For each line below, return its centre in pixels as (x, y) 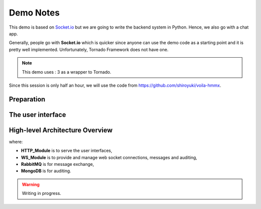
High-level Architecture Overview (61, 130)
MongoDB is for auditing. (46, 171)
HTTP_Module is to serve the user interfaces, (66, 151)
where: (16, 142)
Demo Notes (34, 13)
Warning (31, 184)
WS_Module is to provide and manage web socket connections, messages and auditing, (109, 157)
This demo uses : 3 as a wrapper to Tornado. (66, 72)
